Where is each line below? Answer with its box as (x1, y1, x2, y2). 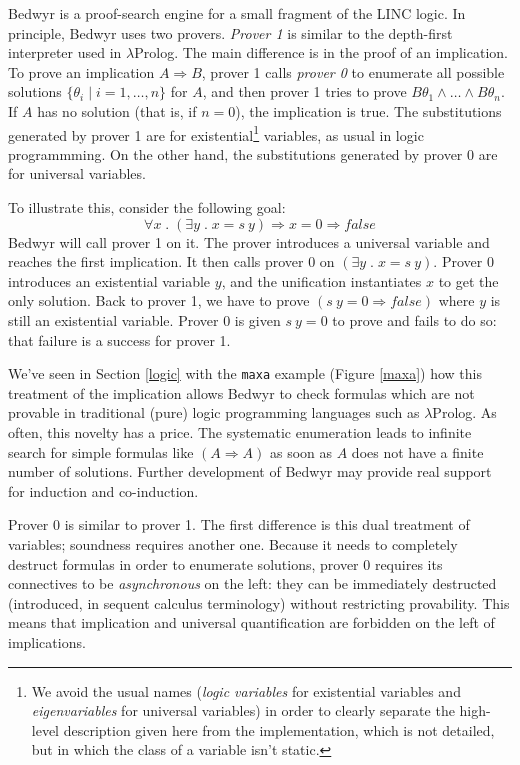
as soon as (269, 441, 333, 462)
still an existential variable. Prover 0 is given (8, 309, 281, 330)
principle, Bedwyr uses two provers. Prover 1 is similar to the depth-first (8, 22, 453, 43)
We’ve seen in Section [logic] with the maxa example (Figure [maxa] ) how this (8, 363, 482, 384)
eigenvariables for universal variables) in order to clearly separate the (31, 700, 455, 721)
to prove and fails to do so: (332, 309, 497, 330)
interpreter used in (8, 42, 122, 63)
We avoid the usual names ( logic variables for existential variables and (31, 680, 461, 701)
